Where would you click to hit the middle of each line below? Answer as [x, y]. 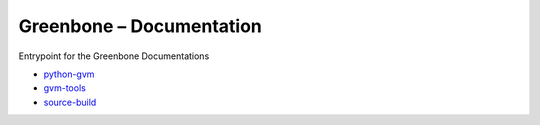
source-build [70, 102]
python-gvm [69, 74]
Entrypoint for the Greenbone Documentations [114, 56]
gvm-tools [65, 88]
